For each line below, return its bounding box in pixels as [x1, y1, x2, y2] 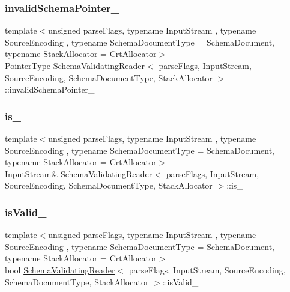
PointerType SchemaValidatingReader [5, 59, 145, 71]
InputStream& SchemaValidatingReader [5, 167, 153, 180]
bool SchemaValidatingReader [5, 263, 115, 276]
